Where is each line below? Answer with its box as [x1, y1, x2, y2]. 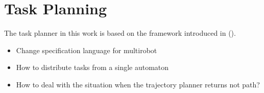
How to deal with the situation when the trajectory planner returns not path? [16, 79, 260, 89]
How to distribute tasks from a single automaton [16, 62, 169, 73]
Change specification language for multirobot [16, 44, 157, 55]
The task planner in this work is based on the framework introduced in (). [4, 28, 236, 38]
